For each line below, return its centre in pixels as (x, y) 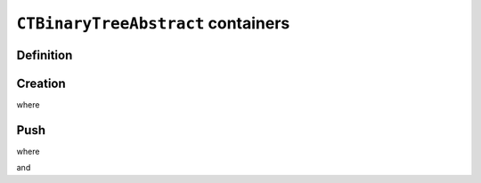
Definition (45, 55)
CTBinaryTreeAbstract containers (153, 23)
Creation (41, 83)
